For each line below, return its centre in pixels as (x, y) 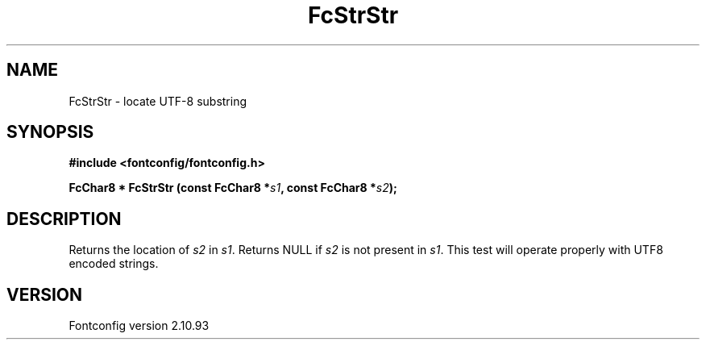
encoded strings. (114, 264)
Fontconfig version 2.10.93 (139, 326)
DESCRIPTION (64, 219)
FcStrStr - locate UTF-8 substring (158, 101)
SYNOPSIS (50, 132)
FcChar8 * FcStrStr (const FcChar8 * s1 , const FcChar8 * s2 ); (233, 188)
